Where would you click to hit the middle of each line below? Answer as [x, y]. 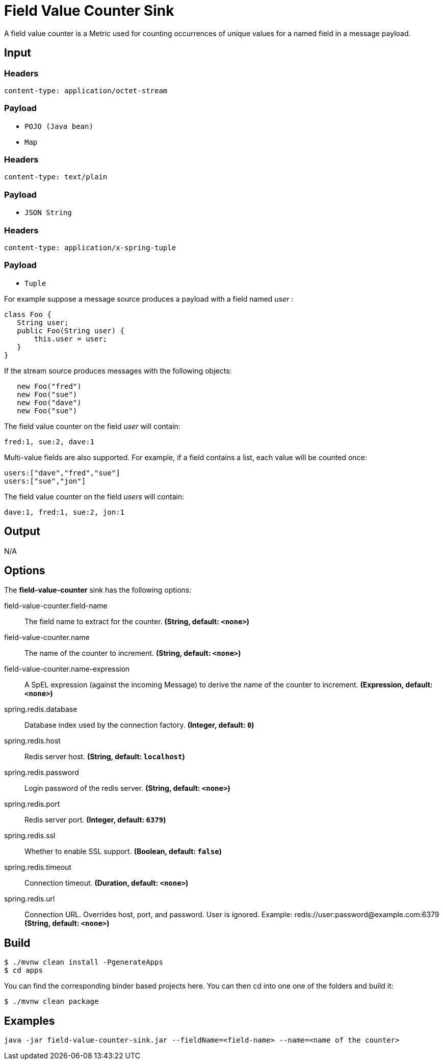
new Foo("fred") [49, 386]
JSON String [48, 213]
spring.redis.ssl [30, 836]
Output [22, 531]
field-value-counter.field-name [56, 606]
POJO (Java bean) [59, 126]
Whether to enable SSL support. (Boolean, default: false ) [123, 852]
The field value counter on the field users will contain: [94, 496]
